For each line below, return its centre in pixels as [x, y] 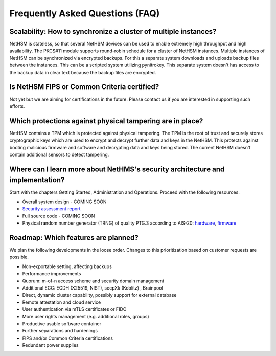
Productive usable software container [62, 324]
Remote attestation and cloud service [62, 302]
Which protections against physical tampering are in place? [106, 121]
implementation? [37, 180]
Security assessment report [51, 209]
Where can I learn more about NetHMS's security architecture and [117, 169]
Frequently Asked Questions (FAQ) [85, 13]
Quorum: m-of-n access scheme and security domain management [93, 281]
